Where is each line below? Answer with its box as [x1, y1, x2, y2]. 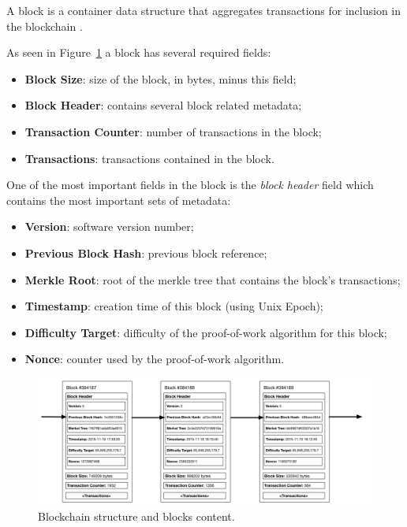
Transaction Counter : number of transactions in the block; [24, 123, 322, 139]
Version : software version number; [24, 218, 194, 235]
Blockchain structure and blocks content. [38, 507, 235, 524]
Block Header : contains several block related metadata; [24, 97, 302, 113]
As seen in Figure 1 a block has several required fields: [6, 44, 271, 61]
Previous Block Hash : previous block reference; [24, 244, 267, 261]
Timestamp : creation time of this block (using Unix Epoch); [24, 298, 323, 314]
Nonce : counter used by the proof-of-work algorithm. [24, 351, 285, 367]
